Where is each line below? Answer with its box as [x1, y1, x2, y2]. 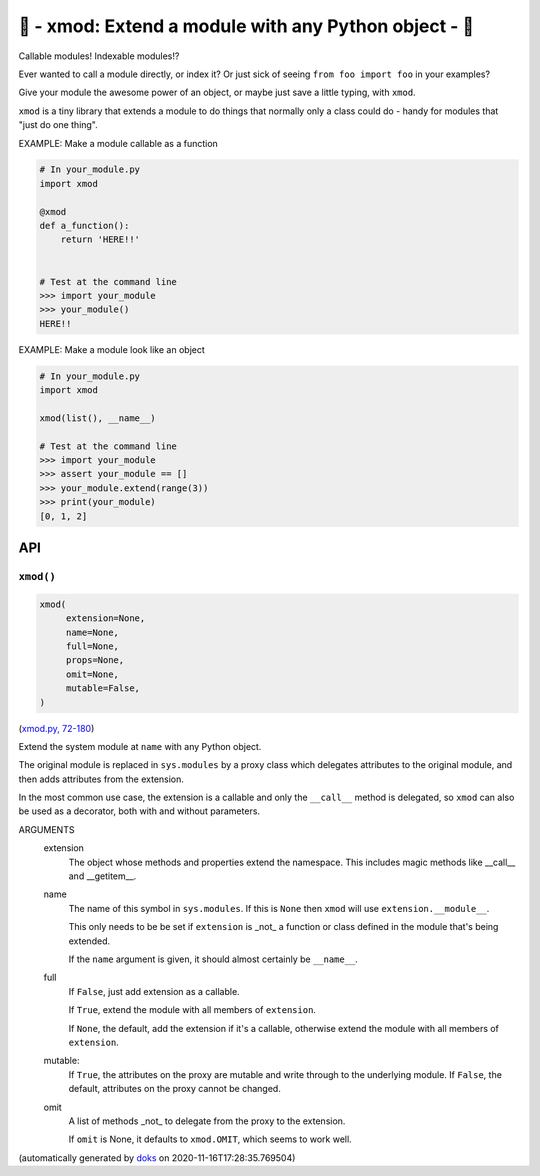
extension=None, [65, 613, 146, 624]
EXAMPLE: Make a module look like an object [18, 343, 205, 355]
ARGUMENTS [18, 823, 75, 835]
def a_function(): [39, 220, 130, 232]
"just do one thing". [18, 119, 99, 131]
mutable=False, [65, 683, 140, 694]
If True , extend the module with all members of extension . [68, 1004, 317, 1016]
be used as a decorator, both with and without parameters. [18, 805, 260, 817]
